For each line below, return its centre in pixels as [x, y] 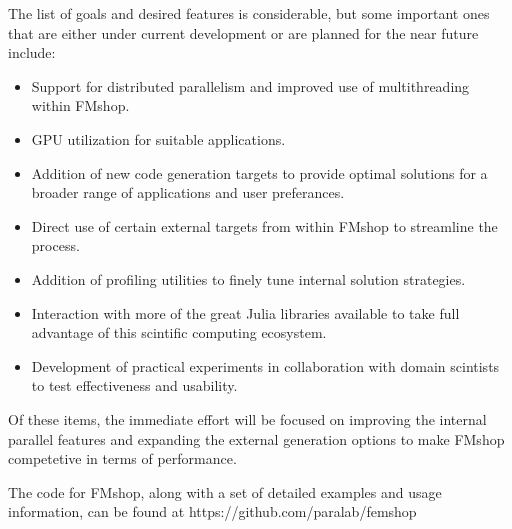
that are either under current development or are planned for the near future [243, 32]
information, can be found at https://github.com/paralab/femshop [212, 511]
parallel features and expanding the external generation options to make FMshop [256, 438]
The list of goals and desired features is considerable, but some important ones [249, 13]
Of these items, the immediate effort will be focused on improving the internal [247, 418]
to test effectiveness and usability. [134, 385]
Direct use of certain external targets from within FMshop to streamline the [264, 225]
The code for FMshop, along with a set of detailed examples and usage [225, 491]
